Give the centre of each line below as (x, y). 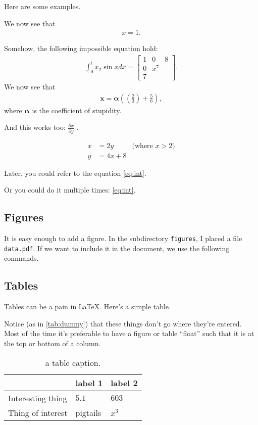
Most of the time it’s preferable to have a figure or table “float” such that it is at (129, 333)
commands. (21, 258)
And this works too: (35, 127)
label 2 (124, 383)
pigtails (88, 412)
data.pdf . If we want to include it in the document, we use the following (117, 248)
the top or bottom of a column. (53, 343)
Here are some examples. (42, 6)
